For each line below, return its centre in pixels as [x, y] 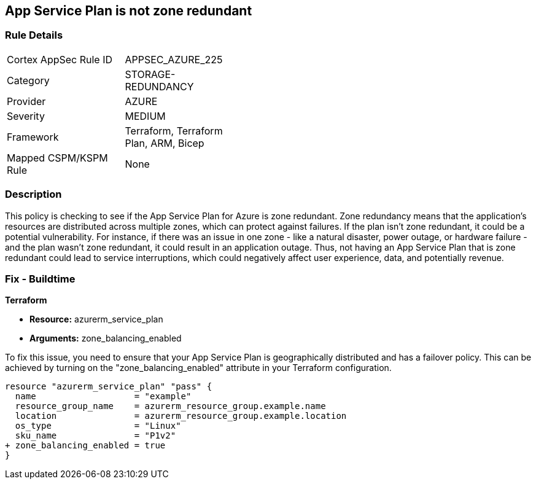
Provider [26, 101]
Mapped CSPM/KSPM [57, 158]
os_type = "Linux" [98, 426]
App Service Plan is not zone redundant [129, 11]
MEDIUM [145, 116]
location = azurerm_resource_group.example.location [181, 416]
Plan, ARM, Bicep [165, 143]
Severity [26, 116]
